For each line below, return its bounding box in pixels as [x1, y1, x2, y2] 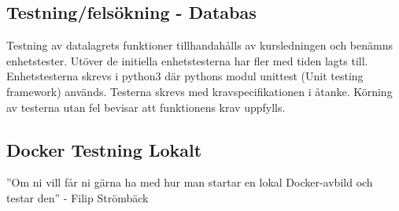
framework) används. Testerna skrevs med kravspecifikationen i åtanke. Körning [6, 83, 393, 99]
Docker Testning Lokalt [6, 137, 202, 161]
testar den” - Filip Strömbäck [6, 189, 149, 205]
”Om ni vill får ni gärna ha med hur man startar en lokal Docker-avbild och [6, 174, 373, 191]
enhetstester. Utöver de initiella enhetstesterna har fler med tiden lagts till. [6, 52, 368, 68]
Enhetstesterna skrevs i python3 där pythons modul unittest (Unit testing [6, 68, 364, 84]
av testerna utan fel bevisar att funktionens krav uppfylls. [6, 98, 286, 115]
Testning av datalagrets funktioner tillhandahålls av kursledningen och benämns [6, 37, 393, 54]
